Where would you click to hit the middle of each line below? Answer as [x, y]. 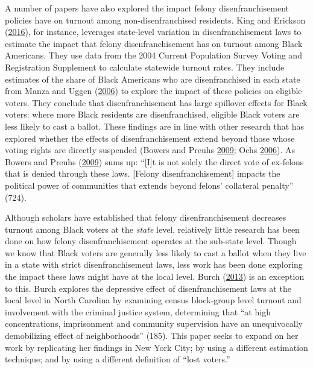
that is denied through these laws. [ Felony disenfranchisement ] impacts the [143, 173]
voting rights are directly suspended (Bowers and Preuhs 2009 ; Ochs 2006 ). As [150, 150]
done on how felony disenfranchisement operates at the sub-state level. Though [151, 241]
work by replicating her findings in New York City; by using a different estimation [156, 347]
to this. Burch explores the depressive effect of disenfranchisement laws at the [148, 288]
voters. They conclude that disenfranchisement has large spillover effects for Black [156, 102]
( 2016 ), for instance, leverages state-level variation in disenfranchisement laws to [153, 32]
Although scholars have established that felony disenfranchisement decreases [146, 217]
